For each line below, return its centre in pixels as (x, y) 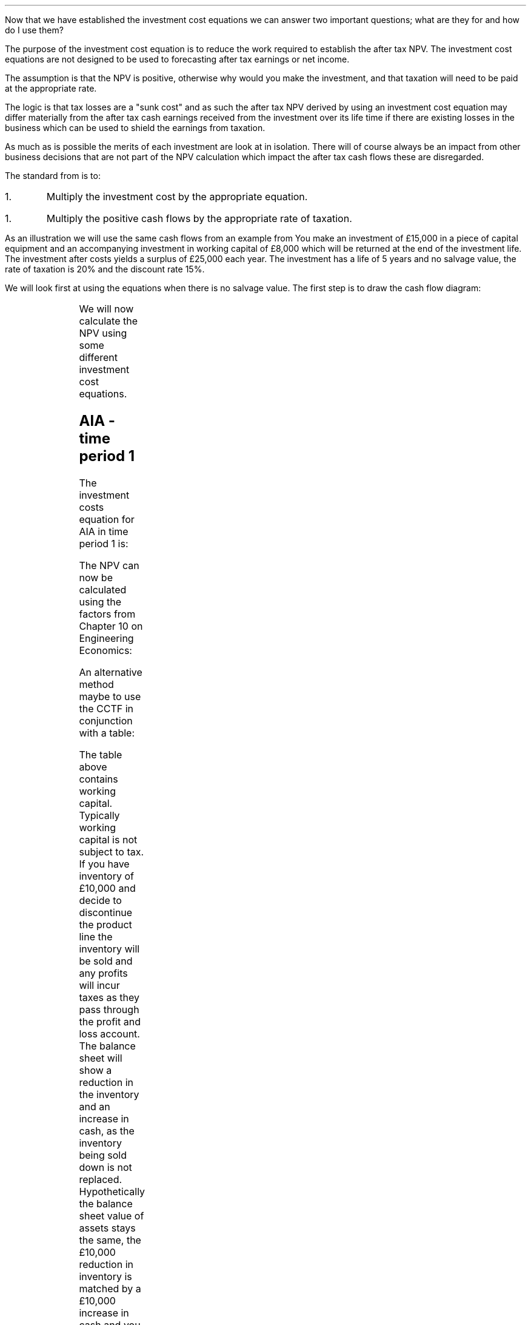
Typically (99, 815)
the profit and (110, 1021)
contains (99, 779)
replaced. (101, 1179)
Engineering (106, 638)
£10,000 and (107, 888)
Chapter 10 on (111, 626)
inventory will (109, 949)
